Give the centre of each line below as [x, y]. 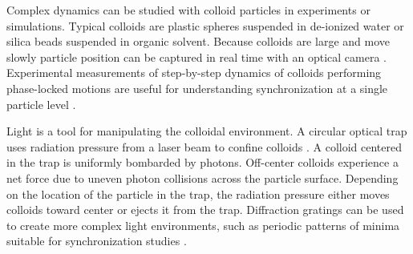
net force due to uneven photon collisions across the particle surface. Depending [202, 177]
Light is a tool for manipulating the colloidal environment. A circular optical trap [207, 131]
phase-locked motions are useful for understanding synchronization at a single [197, 88]
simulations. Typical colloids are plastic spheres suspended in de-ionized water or [205, 25]
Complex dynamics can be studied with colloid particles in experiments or [188, 10]
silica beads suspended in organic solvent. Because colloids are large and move [198, 41]
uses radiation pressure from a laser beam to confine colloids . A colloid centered [204, 146]
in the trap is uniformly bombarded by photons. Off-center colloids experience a [202, 162]
